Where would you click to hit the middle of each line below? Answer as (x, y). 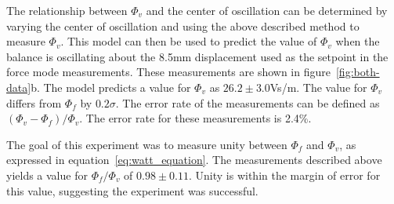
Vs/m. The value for (318, 87)
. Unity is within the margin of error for (285, 175)
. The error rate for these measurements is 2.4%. (195, 118)
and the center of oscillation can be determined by (267, 10)
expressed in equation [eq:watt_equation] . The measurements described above (194, 160)
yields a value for (47, 175)
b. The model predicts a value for (111, 87)
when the (358, 41)
